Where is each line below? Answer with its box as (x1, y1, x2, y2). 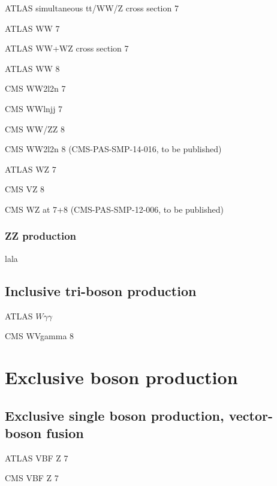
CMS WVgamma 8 (5, 330, 74, 342)
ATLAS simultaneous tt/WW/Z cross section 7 (5, 2, 179, 14)
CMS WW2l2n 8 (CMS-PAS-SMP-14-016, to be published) (5, 143, 222, 155)
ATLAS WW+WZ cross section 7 (5, 42, 129, 55)
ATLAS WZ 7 (5, 162, 56, 175)
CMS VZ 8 (5, 183, 45, 195)
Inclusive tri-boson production (5, 281, 197, 300)
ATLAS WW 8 (5, 62, 60, 74)
